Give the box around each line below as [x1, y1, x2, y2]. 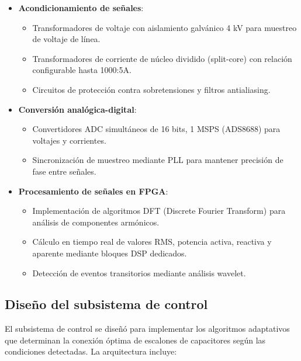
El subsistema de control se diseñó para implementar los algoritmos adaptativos [5, 322, 290, 335]
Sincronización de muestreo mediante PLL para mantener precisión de [32, 154, 283, 166]
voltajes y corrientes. [32, 134, 106, 146]
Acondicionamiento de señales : [18, 2, 144, 13]
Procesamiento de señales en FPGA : [18, 185, 168, 197]
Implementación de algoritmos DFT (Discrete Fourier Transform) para [32, 204, 286, 217]
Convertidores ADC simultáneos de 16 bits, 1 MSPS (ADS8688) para [32, 123, 281, 135]
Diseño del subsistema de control [5, 295, 208, 313]
